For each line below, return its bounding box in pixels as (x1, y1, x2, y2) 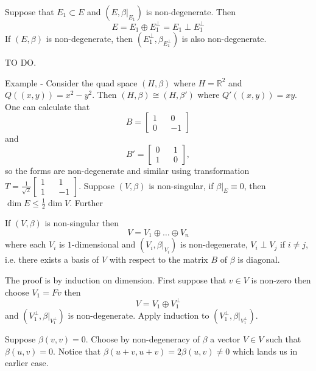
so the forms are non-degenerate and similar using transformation (5, 164, 250, 176)
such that (266, 333, 301, 345)
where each (5, 238, 46, 251)
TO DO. (5, 55, 37, 68)
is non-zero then (251, 273, 311, 286)
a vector (210, 333, 241, 345)
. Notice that (53, 344, 101, 357)
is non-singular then (44, 217, 119, 229)
